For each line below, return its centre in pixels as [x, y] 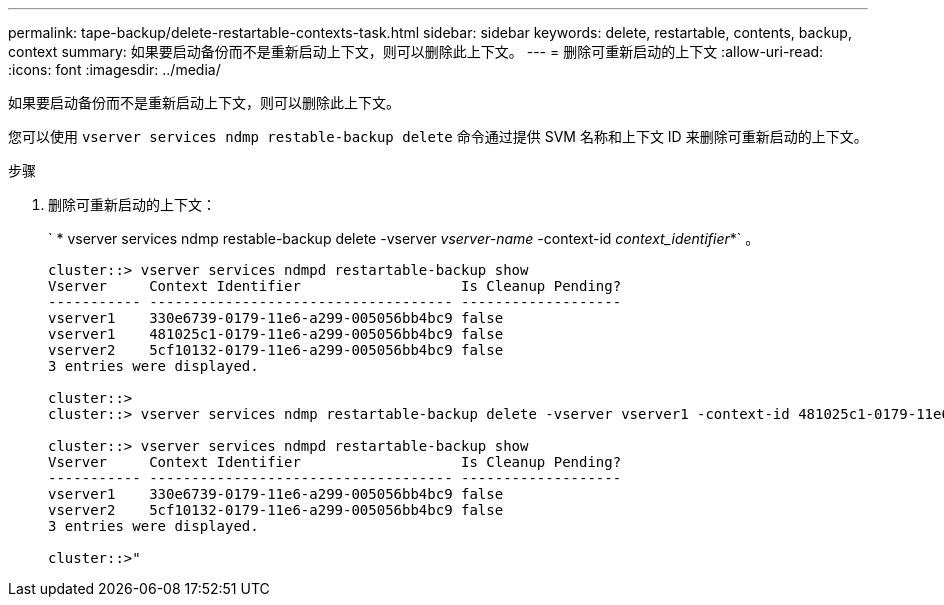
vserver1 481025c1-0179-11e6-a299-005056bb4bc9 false [276, 334]
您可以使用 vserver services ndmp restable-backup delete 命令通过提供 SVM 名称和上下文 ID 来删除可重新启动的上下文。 [438, 136]
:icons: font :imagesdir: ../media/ [114, 69]
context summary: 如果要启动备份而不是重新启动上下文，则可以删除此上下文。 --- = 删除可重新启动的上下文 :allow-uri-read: [416, 51]
